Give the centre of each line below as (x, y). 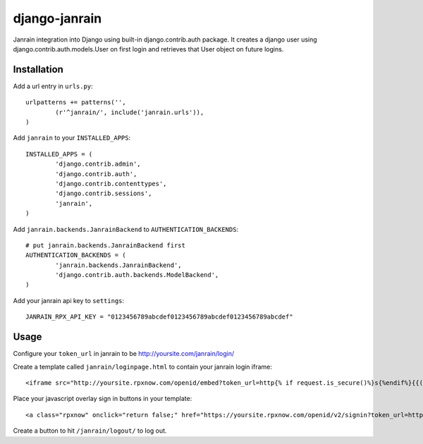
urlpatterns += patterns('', (76, 103)
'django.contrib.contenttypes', (111, 184)
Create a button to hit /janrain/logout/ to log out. (90, 431)
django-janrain (57, 18)
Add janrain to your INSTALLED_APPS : (72, 138)
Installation (38, 69)
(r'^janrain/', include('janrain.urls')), (130, 112)
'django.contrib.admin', (98, 164)
